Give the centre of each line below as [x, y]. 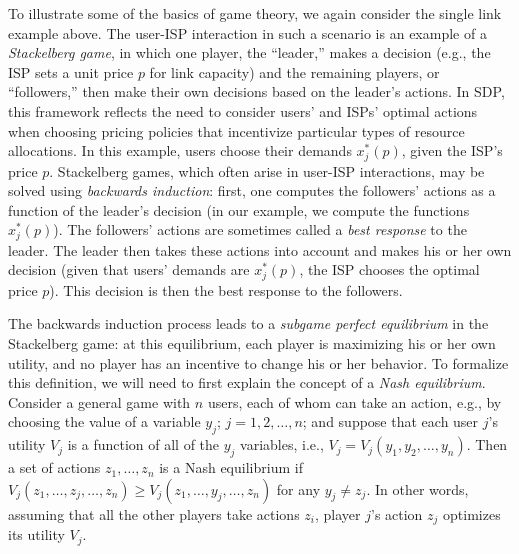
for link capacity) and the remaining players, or [294, 71]
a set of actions [54, 467]
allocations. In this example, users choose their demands [180, 150]
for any [298, 488]
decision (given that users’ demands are [129, 269]
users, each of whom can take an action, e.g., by [354, 401]
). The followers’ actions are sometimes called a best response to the [260, 229]
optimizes [472, 513]
